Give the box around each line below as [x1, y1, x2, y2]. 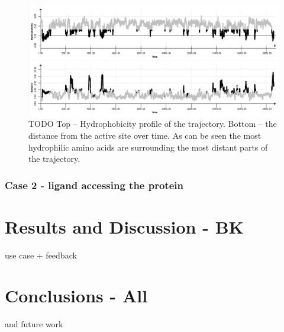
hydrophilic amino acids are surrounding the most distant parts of [28, 141, 268, 153]
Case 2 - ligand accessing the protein [5, 177, 183, 192]
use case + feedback [5, 248, 77, 261]
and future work [5, 318, 63, 330]
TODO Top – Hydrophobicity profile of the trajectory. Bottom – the [28, 117, 277, 130]
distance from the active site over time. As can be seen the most [28, 129, 262, 141]
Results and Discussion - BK [5, 214, 244, 238]
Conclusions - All [5, 283, 148, 308]
